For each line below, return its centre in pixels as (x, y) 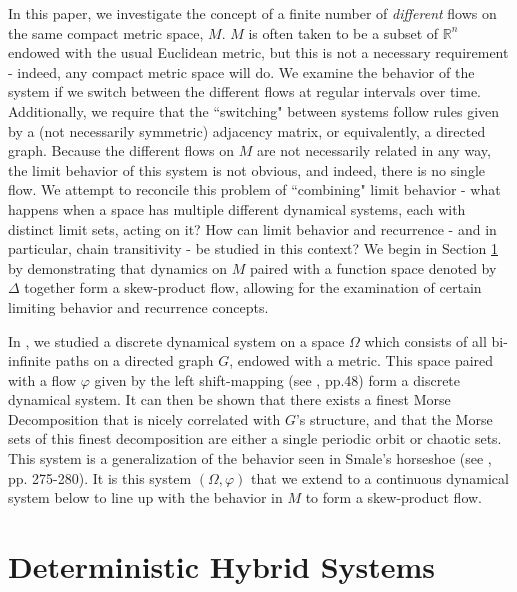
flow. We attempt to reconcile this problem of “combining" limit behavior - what (254, 189)
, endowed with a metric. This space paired (361, 360)
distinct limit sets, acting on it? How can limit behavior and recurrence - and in (252, 228)
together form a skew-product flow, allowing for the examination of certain (253, 287)
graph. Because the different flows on (121, 150)
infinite (29, 360)
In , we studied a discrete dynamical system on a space (176, 340)
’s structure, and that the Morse (394, 418)
